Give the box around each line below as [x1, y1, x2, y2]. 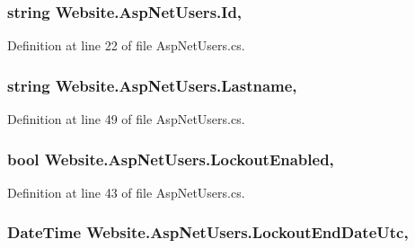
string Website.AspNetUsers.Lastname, [7, 74, 297, 96]
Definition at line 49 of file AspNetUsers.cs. [7, 110, 245, 128]
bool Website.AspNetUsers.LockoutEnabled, [7, 147, 334, 170]
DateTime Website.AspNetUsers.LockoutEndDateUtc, [7, 221, 409, 244]
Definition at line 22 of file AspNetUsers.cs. [7, 36, 245, 55]
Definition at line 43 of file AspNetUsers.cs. [7, 182, 245, 201]
